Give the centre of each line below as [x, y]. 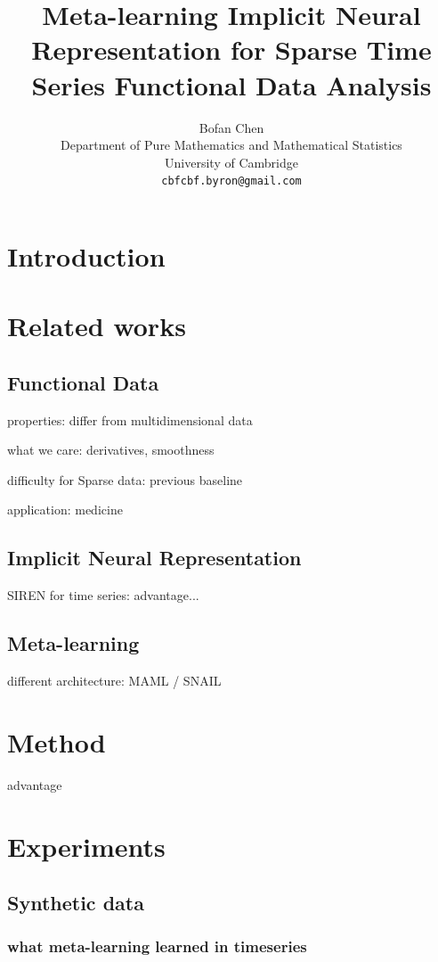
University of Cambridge [231, 162]
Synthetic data [76, 903]
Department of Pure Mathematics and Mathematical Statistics [231, 145]
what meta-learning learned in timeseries [157, 946]
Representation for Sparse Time [231, 49]
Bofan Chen [231, 127]
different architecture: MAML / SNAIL [114, 681]
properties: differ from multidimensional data [130, 419]
